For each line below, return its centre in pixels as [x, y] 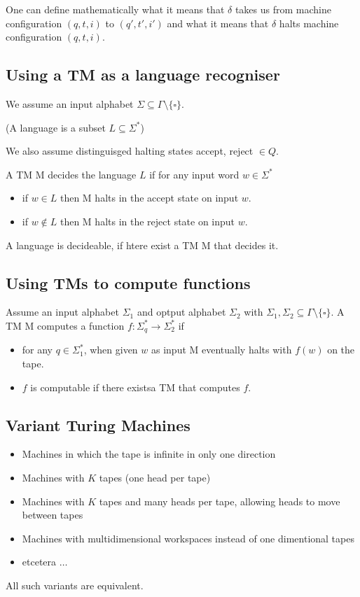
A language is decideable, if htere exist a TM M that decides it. [142, 245]
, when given [111, 350]
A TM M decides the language [71, 174]
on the [341, 350]
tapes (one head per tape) [155, 477]
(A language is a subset [56, 127]
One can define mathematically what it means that [115, 9]
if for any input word [194, 174]
